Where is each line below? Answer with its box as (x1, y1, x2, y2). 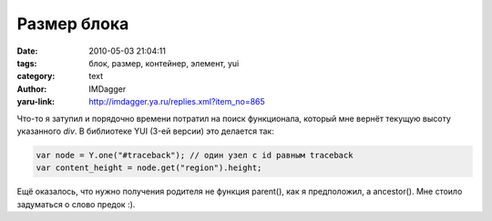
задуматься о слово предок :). (16, 198, 136, 209)
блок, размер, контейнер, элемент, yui (88, 57, 240, 68)
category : (16, 71, 56, 82)
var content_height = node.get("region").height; (36, 163, 262, 173)
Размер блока (16, 14, 129, 34)
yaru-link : (16, 96, 55, 107)
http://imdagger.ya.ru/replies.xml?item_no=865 (88, 96, 266, 107)
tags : (16, 57, 37, 68)
